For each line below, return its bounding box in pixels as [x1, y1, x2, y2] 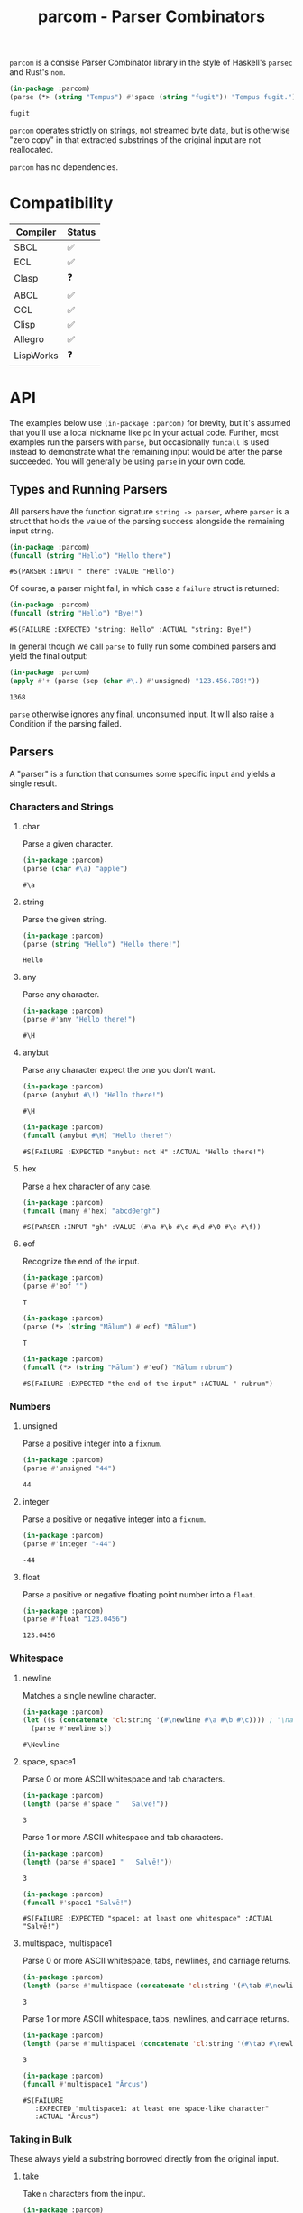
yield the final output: [9, 651, 88, 662]
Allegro [14, 332, 45, 345]
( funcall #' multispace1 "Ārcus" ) [22, 2079, 149, 2088]
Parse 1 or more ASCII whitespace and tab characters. [22, 1831, 224, 1842]
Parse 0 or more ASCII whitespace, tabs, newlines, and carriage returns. [22, 1956, 291, 1967]
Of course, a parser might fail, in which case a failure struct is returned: [9, 583, 280, 594]
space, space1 [22, 1756, 77, 1767]
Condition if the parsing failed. [9, 718, 122, 728]
